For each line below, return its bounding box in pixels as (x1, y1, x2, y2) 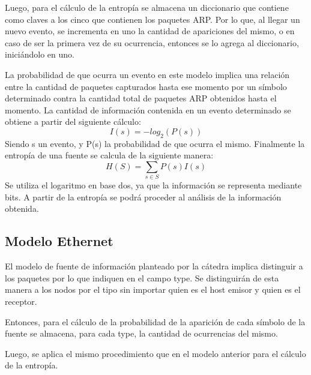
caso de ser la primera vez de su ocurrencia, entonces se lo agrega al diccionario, (5, 36, 299, 49)
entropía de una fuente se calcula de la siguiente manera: (5, 149, 214, 161)
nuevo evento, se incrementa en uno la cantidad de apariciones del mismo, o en (5, 25, 295, 37)
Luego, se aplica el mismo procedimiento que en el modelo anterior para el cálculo (5, 347, 306, 359)
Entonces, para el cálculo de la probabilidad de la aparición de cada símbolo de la (5, 315, 306, 328)
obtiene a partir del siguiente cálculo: (5, 115, 141, 128)
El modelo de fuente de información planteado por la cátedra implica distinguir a (5, 260, 303, 272)
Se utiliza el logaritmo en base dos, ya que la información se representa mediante (5, 179, 302, 191)
